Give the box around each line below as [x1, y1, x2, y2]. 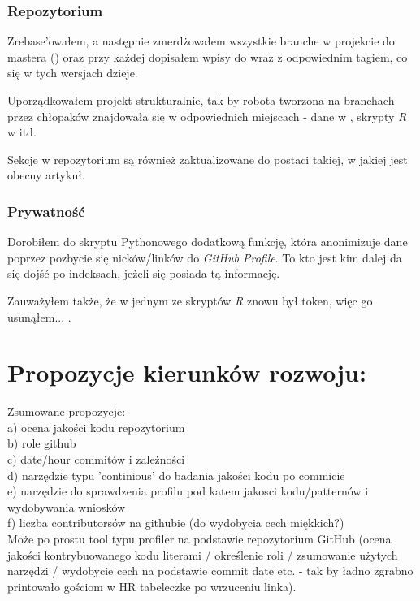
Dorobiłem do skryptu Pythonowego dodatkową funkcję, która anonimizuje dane [7, 233, 408, 250]
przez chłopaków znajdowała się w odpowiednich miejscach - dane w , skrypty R [7, 107, 407, 124]
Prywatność [7, 201, 85, 221]
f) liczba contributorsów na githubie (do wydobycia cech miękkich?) [7, 514, 344, 531]
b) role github [7, 435, 76, 452]
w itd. [7, 123, 37, 141]
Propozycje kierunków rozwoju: [7, 356, 366, 389]
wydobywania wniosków [7, 498, 126, 515]
